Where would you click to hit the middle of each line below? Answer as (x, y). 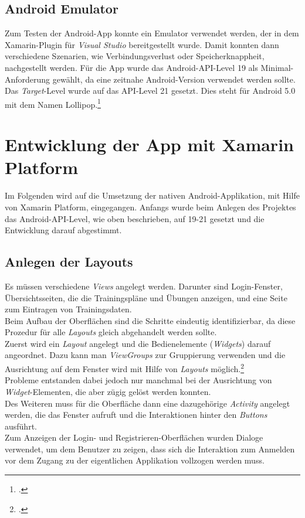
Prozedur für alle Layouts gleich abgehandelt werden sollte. (111, 332)
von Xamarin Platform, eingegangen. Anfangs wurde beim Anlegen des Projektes (150, 207)
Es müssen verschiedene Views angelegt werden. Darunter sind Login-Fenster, (144, 286)
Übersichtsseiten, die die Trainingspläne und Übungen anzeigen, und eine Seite (146, 297)
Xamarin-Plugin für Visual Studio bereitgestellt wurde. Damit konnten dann (142, 44)
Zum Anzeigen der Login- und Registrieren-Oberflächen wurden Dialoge (134, 437)
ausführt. (21, 426)
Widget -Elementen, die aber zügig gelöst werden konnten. (108, 391)
